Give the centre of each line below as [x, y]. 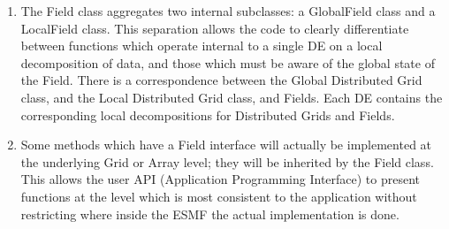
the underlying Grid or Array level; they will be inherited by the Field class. [227, 161]
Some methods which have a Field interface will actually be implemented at [226, 145]
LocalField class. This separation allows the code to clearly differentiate [215, 28]
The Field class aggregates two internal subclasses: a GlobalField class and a [228, 11]
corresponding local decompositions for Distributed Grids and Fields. [208, 114]
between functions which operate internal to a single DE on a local [202, 46]
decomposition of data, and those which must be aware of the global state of [228, 62]
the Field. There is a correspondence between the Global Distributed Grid [221, 80]
